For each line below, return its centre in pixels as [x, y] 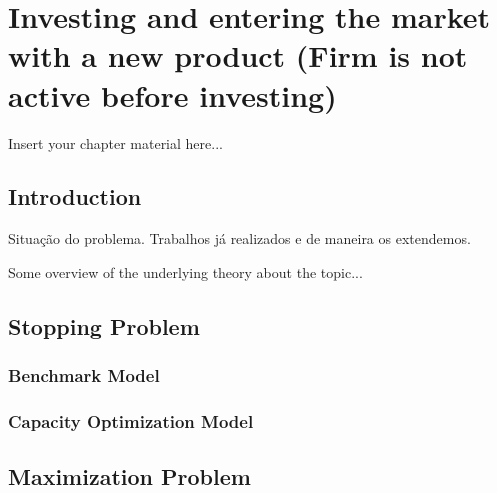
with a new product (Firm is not [238, 55]
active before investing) [172, 94]
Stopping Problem [104, 325]
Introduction [75, 196]
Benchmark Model [84, 375]
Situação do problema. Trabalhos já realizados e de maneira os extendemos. [239, 238]
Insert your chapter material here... [115, 142]
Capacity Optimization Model [131, 421]
